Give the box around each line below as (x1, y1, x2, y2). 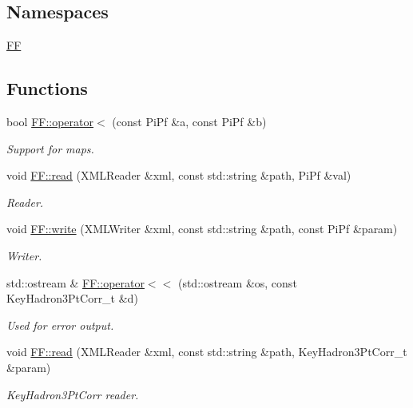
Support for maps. (6, 140, 94, 156)
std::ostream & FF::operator (6, 274, 145, 291)
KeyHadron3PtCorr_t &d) (6, 290, 138, 307)
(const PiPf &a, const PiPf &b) (112, 113, 267, 129)
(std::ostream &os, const (177, 274, 297, 291)
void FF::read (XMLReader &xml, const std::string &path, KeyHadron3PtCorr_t (6, 343, 407, 360)
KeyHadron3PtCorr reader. (6, 386, 139, 402)
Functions (6, 76, 88, 101)
